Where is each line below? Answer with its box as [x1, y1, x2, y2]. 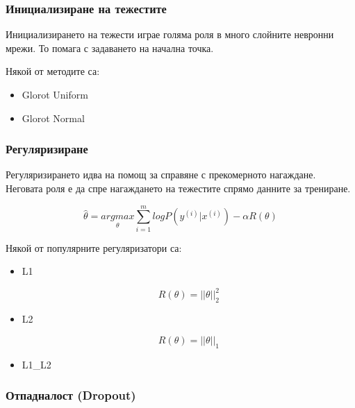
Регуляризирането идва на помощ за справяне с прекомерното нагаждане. [6, 167, 316, 182]
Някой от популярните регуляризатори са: [6, 240, 182, 255]
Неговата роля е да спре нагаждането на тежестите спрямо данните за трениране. [6, 181, 351, 195]
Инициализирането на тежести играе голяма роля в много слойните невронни [6, 27, 334, 42]
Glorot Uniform [22, 87, 88, 101]
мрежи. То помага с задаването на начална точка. [6, 40, 214, 55]
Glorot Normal [22, 110, 85, 125]
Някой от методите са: [6, 64, 100, 78]
